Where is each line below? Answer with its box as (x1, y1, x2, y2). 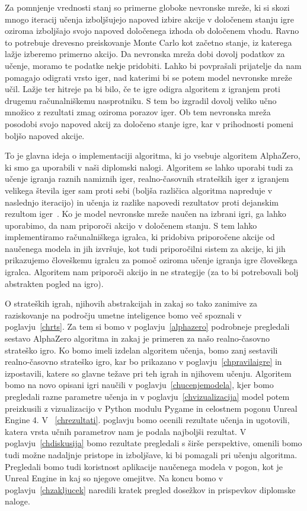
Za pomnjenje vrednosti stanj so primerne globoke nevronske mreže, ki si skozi (5, 1, 290, 13)
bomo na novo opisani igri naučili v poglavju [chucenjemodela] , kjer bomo (5, 378, 274, 391)
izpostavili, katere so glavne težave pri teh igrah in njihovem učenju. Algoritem (5, 367, 292, 379)
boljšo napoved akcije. (5, 129, 85, 141)
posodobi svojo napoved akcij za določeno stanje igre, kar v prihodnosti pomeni (5, 117, 293, 130)
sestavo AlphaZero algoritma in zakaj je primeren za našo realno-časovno (5, 332, 270, 345)
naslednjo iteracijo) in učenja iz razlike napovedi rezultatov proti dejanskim (5, 195, 279, 208)
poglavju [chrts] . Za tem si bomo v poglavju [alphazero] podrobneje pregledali (5, 320, 290, 333)
